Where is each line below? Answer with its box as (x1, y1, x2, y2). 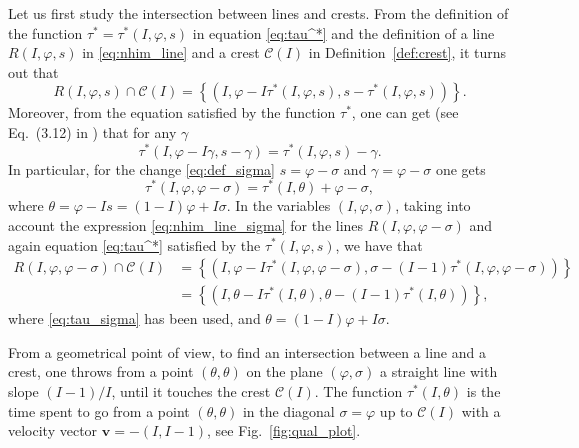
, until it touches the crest (111, 380, 271, 401)
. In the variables (226, 195, 331, 216)
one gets (435, 158, 486, 179)
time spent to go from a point (8, 400, 190, 421)
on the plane (246, 361, 323, 382)
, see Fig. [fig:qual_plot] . (206, 420, 361, 441)
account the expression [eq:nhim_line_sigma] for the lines (8, 214, 364, 235)
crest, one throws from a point (8, 361, 194, 382)
